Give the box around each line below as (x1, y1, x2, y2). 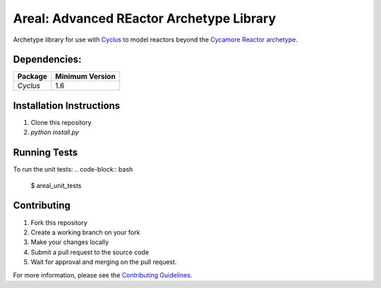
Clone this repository (30, 118, 92, 126)
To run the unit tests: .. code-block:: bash (13, 165, 133, 174)
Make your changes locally (30, 238, 109, 246)
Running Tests (13, 147, 78, 159)
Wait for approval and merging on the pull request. (30, 258, 177, 266)
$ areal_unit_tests (30, 181, 82, 190)
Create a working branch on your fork (30, 228, 140, 236)
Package (17, 71, 47, 81)
